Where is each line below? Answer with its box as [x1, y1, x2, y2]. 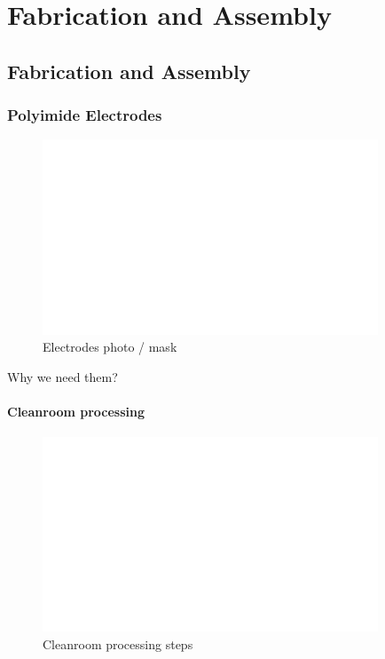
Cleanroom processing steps [43, 634, 193, 653]
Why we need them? [7, 367, 118, 385]
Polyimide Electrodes [7, 104, 162, 126]
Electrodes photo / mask [43, 337, 177, 356]
